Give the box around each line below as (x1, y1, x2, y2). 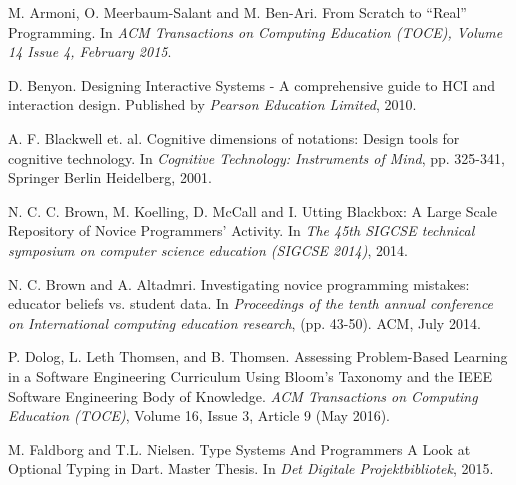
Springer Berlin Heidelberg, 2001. (8, 167, 212, 188)
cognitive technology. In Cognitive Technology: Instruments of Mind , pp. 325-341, (8, 147, 505, 168)
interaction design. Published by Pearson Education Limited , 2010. (8, 94, 417, 115)
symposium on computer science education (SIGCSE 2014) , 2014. (8, 239, 408, 260)
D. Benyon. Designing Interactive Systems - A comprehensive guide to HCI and (8, 74, 496, 95)
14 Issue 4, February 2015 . (8, 41, 172, 62)
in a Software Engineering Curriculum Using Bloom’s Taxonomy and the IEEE (8, 365, 492, 386)
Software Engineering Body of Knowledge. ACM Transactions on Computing (8, 385, 478, 406)
